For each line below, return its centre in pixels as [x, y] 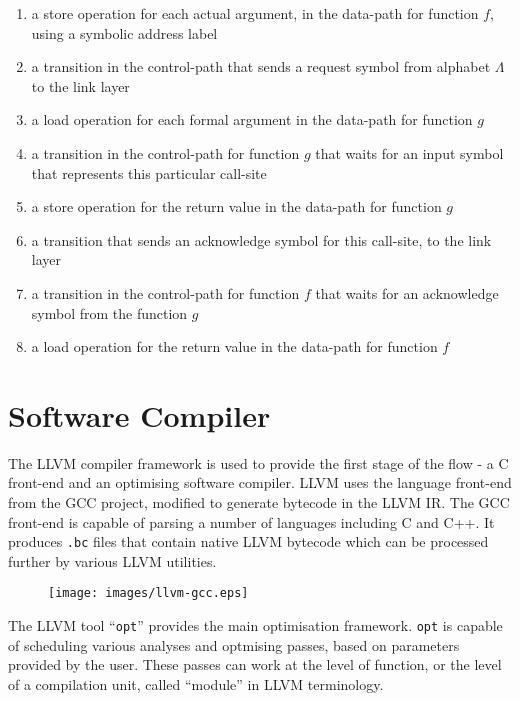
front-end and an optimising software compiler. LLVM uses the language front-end [260, 482]
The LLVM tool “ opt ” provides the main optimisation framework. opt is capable [255, 625]
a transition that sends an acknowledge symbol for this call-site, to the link [261, 239]
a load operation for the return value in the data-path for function [234, 346]
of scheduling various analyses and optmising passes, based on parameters [234, 644]
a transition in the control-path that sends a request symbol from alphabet [261, 66]
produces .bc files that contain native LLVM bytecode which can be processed [248, 541]
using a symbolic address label [124, 32]
